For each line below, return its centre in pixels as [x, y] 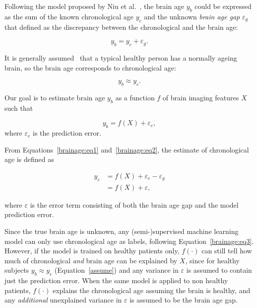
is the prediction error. [67, 133]
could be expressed [223, 6]
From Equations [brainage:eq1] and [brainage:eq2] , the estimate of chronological [127, 149]
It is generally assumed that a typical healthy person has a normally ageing [121, 57]
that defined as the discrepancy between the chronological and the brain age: [121, 27]
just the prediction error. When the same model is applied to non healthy [116, 280]
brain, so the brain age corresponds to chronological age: [90, 67]
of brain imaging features [201, 97]
